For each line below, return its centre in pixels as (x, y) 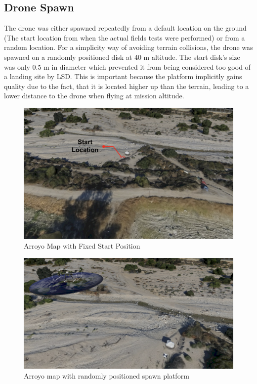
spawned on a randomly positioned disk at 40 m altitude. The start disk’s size (122, 57)
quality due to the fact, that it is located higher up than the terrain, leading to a (127, 86)
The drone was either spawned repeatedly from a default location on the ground (125, 28)
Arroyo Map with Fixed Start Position (82, 246)
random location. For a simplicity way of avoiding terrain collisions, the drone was (128, 47)
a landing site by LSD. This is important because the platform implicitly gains (123, 76)
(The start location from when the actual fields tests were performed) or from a (125, 37)
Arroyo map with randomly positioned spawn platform (107, 375)
